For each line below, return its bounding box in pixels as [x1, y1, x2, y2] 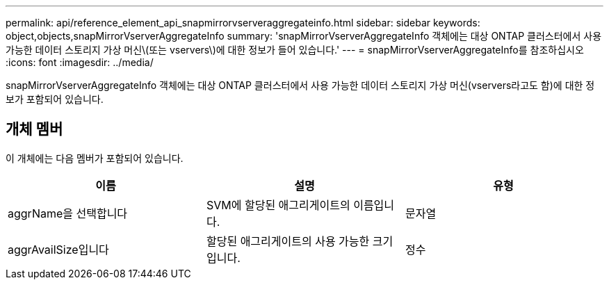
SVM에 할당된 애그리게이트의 [206, 197, 350, 212]
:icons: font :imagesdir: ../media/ [6, 56, 154, 68]
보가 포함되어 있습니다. [6, 93, 104, 105]
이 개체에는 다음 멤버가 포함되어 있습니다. [6, 152, 184, 164]
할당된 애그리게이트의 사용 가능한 [206, 234, 370, 248]
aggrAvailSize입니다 [8, 242, 109, 256]
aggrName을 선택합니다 [8, 206, 128, 220]
